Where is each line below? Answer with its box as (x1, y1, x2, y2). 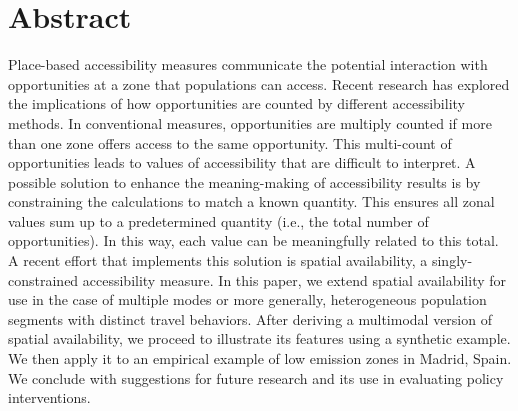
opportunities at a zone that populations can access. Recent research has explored (8, 73, 510, 94)
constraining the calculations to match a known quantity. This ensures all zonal (8, 191, 495, 212)
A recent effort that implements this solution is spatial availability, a (8, 250, 428, 271)
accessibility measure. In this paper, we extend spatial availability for (82, 269, 507, 290)
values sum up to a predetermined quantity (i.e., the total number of (8, 210, 429, 231)
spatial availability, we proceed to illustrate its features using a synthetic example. (8, 328, 511, 349)
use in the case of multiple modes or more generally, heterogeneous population (8, 289, 487, 310)
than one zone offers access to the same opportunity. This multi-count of (8, 132, 452, 153)
